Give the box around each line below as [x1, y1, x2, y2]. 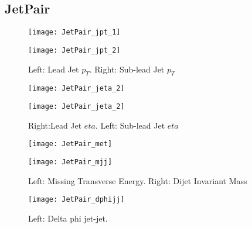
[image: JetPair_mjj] [28, 157, 113, 166]
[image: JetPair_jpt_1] [28, 28, 121, 37]
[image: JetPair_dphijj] [28, 195, 125, 204]
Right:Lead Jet [28, 119, 82, 131]
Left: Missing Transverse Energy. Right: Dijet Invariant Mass [28, 174, 247, 186]
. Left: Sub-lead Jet [95, 119, 165, 131]
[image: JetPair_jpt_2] [28, 46, 121, 54]
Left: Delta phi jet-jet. [28, 212, 108, 224]
